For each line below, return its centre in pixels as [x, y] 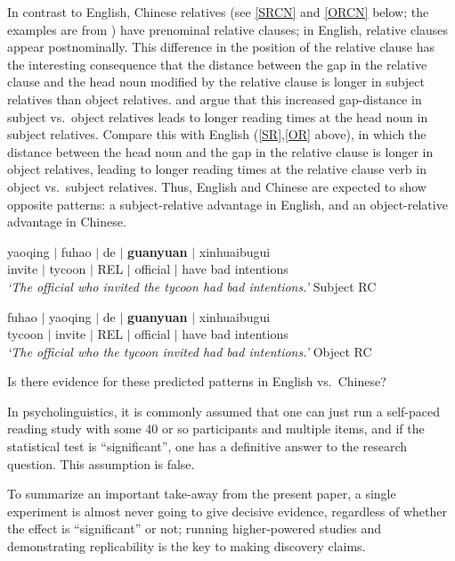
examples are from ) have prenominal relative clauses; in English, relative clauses [228, 29]
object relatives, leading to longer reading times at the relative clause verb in [217, 169]
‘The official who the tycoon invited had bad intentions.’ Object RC [190, 351]
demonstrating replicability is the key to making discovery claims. [187, 546]
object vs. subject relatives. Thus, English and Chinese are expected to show [217, 186]
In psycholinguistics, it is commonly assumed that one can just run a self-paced [223, 411]
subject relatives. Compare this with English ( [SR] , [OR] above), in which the [217, 134]
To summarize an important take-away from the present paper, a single [202, 494]
